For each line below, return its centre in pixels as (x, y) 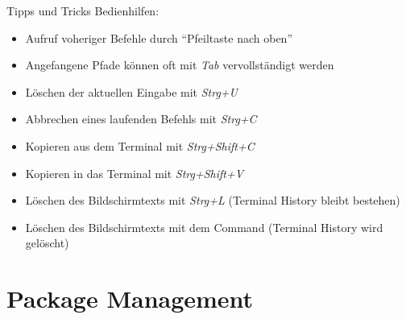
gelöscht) (47, 243)
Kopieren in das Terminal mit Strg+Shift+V (135, 173)
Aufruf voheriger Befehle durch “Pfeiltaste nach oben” (159, 37)
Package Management (130, 298)
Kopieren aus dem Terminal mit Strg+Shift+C (140, 145)
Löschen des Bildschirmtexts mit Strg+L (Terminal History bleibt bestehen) (213, 200)
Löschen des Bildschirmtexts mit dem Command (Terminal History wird (204, 227)
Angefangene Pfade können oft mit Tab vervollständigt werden (180, 65)
